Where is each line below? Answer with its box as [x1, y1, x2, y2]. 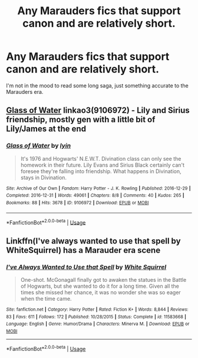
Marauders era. [6, 88, 44, 95]
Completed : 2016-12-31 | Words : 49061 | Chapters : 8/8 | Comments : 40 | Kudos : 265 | [6, 193, 184, 198]
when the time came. [20, 295, 72, 302]
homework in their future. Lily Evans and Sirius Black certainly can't [20, 161, 184, 168]
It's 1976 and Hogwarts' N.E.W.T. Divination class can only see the [20, 155, 181, 162]
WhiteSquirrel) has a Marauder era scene [6, 245, 161, 255]
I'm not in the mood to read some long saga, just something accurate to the [6, 82, 189, 89]
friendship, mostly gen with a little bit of [6, 115, 156, 125]
